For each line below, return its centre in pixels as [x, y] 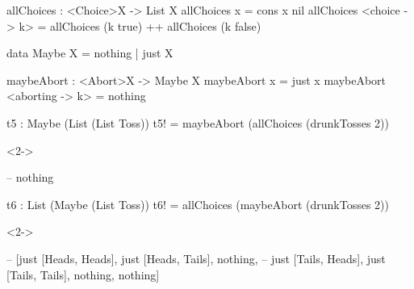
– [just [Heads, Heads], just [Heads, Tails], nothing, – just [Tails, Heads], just [196, 258]
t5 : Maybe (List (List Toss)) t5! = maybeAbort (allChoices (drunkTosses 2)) [198, 122]
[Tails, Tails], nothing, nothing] [83, 274]
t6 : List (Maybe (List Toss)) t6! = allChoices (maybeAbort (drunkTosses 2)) [198, 204]
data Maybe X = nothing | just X [90, 53]
